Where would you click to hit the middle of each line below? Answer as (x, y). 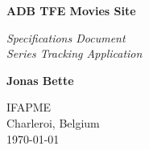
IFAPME (29, 107)
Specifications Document (66, 37)
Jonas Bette (40, 80)
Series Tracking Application (74, 53)
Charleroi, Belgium (53, 122)
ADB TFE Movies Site (71, 10)
